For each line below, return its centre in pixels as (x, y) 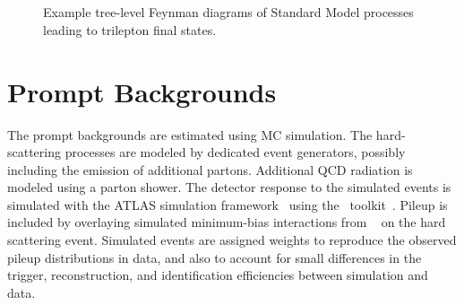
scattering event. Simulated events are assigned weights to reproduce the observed (232, 240)
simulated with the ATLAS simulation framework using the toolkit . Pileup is (228, 204)
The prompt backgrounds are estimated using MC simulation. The (190, 134)
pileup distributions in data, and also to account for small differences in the (215, 257)
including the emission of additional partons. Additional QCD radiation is (210, 169)
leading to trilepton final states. (130, 29)
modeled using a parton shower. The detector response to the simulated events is (229, 187)
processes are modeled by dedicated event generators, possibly (235, 152)
